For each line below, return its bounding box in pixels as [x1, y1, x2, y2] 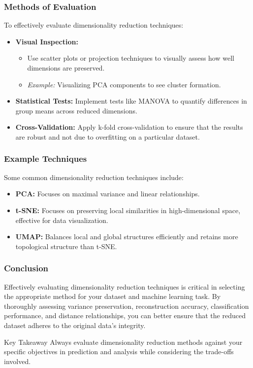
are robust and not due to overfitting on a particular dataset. [15, 131, 200, 142]
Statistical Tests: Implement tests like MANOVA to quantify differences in [15, 96, 247, 106]
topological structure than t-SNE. [15, 241, 117, 251]
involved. [4, 356, 31, 366]
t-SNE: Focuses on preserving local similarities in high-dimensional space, [15, 205, 241, 215]
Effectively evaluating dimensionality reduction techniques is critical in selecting [4, 281, 245, 292]
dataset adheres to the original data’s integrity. [4, 320, 146, 330]
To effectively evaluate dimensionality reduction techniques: [4, 20, 184, 30]
